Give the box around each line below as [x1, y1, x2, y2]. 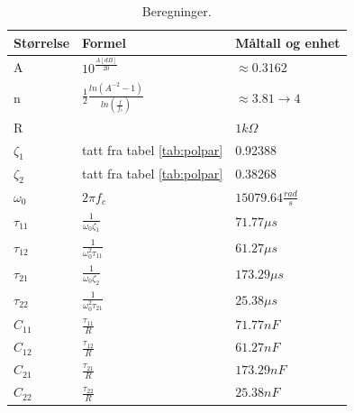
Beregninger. [141, 2, 212, 20]
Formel [82, 32, 126, 51]
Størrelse [14, 32, 70, 51]
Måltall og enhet [235, 32, 340, 51]
